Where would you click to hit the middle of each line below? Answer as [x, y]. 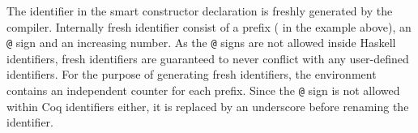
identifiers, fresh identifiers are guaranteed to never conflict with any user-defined [208, 58]
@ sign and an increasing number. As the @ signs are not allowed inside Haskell [201, 43]
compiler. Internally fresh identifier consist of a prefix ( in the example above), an [209, 26]
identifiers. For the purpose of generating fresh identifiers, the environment [192, 74]
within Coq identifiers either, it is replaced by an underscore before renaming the [208, 106]
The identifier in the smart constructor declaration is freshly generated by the [200, 11]
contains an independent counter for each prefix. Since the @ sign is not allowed [203, 90]
